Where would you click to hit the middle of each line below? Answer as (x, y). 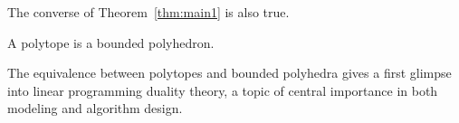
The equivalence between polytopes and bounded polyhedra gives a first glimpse (229, 73)
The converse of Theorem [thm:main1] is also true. (148, 12)
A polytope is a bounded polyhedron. (111, 42)
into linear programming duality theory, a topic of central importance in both (223, 90)
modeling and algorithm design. (95, 108)
